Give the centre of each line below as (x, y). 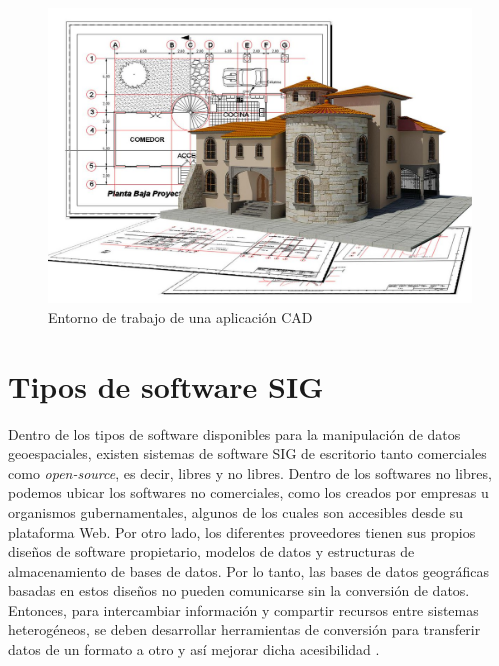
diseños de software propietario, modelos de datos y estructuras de (211, 551)
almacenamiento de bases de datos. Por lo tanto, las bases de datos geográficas (249, 570)
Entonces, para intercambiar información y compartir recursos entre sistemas (243, 609)
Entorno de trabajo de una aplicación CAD (180, 316)
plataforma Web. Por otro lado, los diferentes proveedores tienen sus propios (242, 531)
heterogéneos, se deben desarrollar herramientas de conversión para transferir (244, 629)
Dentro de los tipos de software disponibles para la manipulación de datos (234, 433)
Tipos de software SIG (166, 385)
